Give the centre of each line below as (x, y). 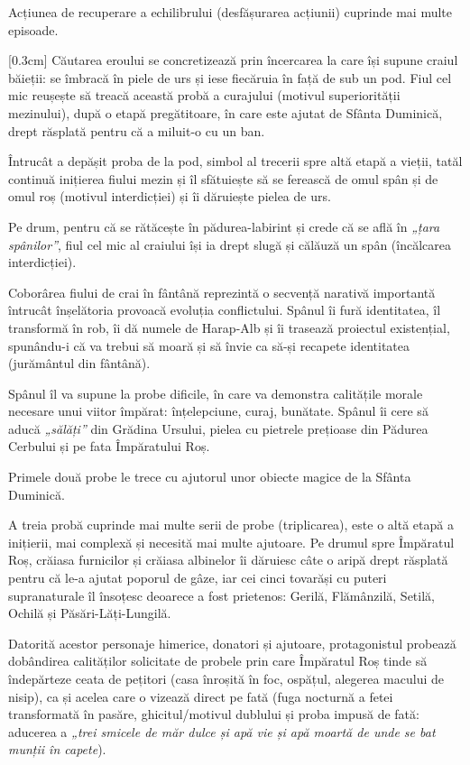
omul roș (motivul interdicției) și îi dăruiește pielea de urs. (170, 196)
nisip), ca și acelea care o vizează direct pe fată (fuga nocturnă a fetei (201, 696)
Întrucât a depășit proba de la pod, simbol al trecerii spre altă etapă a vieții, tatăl (235, 161)
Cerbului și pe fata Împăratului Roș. (109, 446)
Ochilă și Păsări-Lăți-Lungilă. (90, 613)
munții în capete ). (57, 749)
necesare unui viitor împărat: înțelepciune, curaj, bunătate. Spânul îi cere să (218, 411)
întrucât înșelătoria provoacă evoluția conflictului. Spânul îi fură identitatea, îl (225, 310)
